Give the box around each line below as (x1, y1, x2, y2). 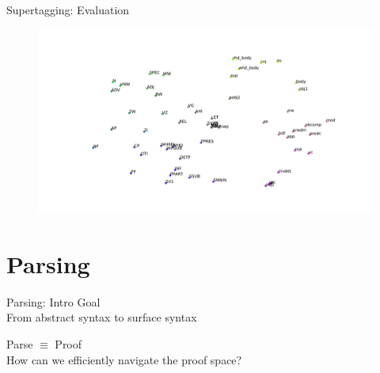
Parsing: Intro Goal (6, 293, 101, 310)
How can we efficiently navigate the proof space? (6, 351, 242, 367)
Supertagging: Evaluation (6, 2, 130, 17)
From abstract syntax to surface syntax (6, 309, 197, 325)
